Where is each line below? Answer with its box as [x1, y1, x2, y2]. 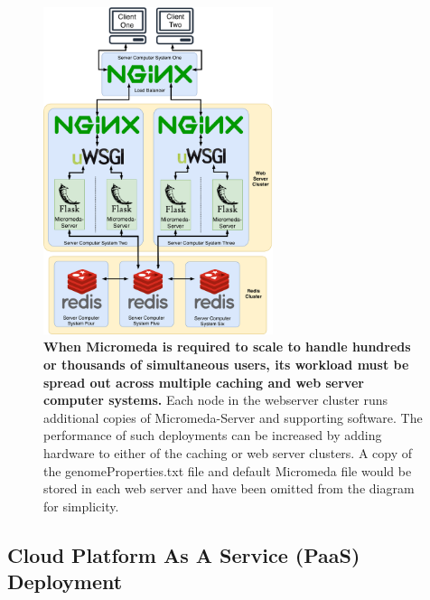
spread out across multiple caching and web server [43, 372, 364, 391]
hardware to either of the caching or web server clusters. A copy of [43, 443, 413, 462]
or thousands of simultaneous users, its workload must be [43, 354, 409, 373]
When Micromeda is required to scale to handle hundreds [43, 337, 411, 356]
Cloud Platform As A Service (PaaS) [7, 540, 360, 568]
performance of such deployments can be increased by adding [43, 426, 382, 445]
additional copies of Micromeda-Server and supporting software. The [43, 408, 423, 427]
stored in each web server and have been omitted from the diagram [43, 479, 415, 498]
